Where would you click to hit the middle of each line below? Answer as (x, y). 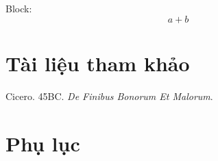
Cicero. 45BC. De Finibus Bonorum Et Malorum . (109, 96)
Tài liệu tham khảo (98, 63)
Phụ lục (43, 143)
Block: (19, 8)
